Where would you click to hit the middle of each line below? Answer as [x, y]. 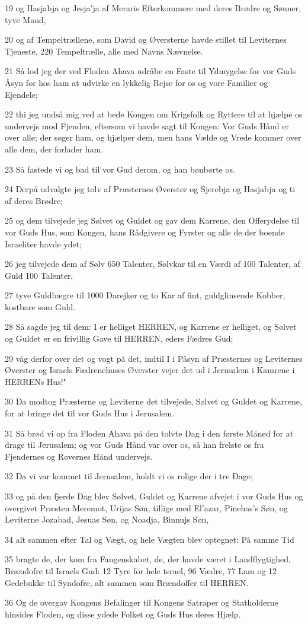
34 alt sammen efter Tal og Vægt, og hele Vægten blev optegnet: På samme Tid [150, 539]
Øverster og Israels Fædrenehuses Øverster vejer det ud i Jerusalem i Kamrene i [150, 370]
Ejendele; [21, 94]
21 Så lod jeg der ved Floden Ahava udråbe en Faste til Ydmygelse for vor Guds [150, 71]
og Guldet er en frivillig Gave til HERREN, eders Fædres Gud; [119, 338]
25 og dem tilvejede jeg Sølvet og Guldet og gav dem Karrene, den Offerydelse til [152, 220]
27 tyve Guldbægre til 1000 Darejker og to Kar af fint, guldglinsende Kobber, [145, 295]
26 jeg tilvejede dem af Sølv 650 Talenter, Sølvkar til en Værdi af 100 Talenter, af [153, 264]
